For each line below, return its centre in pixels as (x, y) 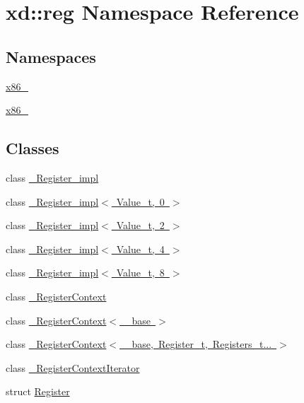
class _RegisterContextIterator (73, 367)
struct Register (38, 391)
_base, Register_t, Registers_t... (198, 344)
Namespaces (51, 56)
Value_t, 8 (140, 273)
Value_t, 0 (140, 201)
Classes (33, 148)
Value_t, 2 (140, 225)
